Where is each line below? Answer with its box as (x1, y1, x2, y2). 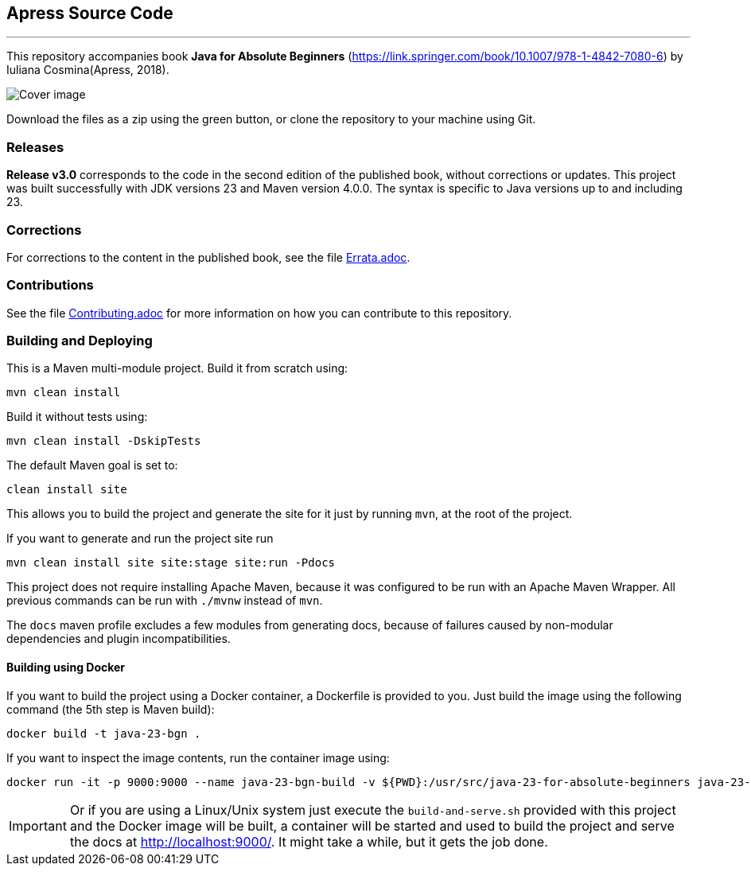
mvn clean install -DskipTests (6, 434, 201, 448)
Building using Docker (6, 660, 126, 675)
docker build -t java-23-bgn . (6, 726, 201, 740)
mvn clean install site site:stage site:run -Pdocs (6, 556, 336, 570)
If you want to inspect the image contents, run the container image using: (6, 750, 390, 765)
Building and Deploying (6, 333, 153, 349)
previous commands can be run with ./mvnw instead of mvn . (6, 594, 323, 608)
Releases (6, 138, 64, 155)
